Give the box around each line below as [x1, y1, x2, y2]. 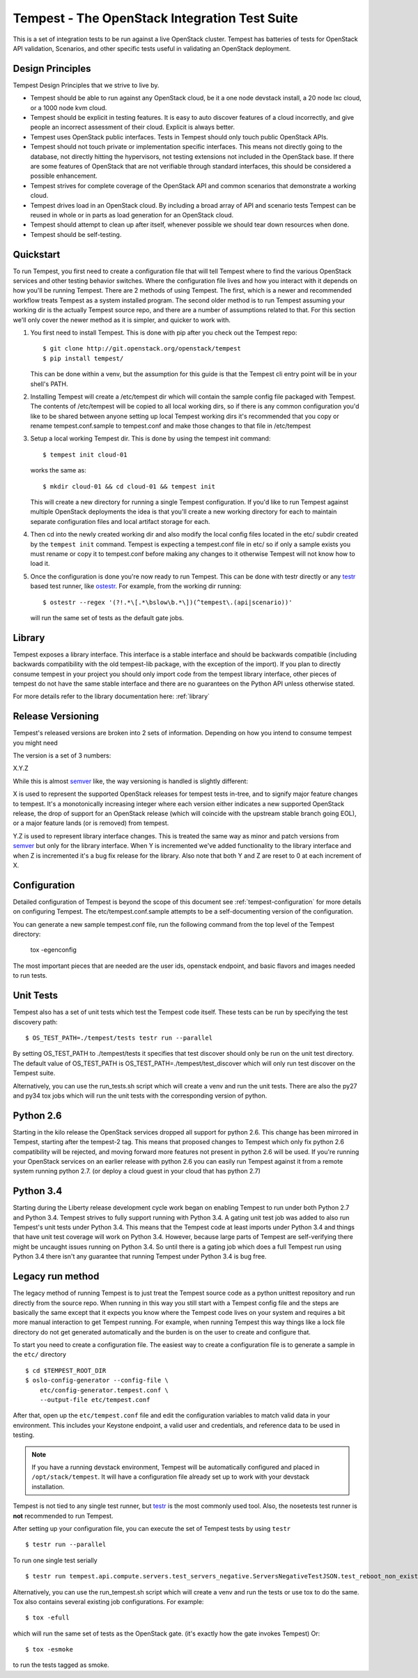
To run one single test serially [13, 1556, 98, 1564]
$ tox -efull [25, 1614, 70, 1622]
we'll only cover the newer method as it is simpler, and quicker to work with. [13, 316, 231, 324]
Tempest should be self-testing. [30, 230, 122, 238]
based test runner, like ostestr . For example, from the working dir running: [30, 582, 242, 590]
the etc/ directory [13, 1350, 66, 1359]
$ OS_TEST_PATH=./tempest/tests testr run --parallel [25, 1033, 212, 1042]
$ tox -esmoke [25, 1645, 73, 1654]
